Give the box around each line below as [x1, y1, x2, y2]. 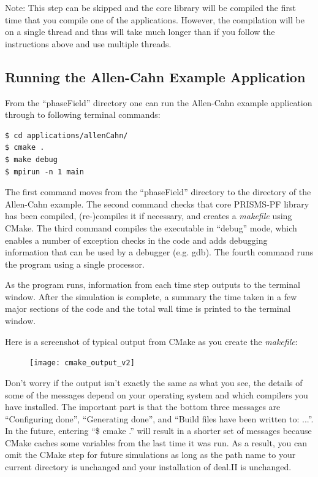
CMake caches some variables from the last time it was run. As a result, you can [5, 436, 307, 449]
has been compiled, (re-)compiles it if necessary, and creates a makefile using [5, 209, 292, 222]
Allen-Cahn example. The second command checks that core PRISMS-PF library [5, 197, 309, 210]
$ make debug [5, 155, 58, 164]
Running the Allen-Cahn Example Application [5, 67, 306, 86]
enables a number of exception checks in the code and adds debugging [5, 233, 268, 246]
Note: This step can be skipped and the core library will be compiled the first [5, 1, 296, 14]
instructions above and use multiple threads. [5, 37, 172, 50]
